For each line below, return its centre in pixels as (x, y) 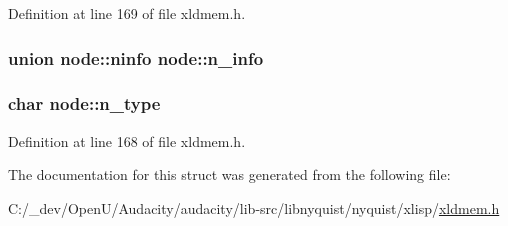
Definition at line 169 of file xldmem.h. (127, 13)
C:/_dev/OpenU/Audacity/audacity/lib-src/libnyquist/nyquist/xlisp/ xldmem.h (254, 207)
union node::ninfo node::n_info (136, 57)
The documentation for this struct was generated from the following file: (229, 174)
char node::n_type (84, 103)
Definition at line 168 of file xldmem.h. (127, 140)
